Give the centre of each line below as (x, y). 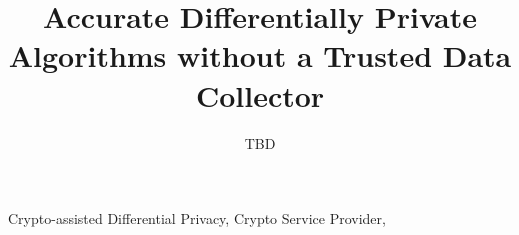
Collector (260, 94)
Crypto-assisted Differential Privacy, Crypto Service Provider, (197, 218)
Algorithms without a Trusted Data (260, 55)
